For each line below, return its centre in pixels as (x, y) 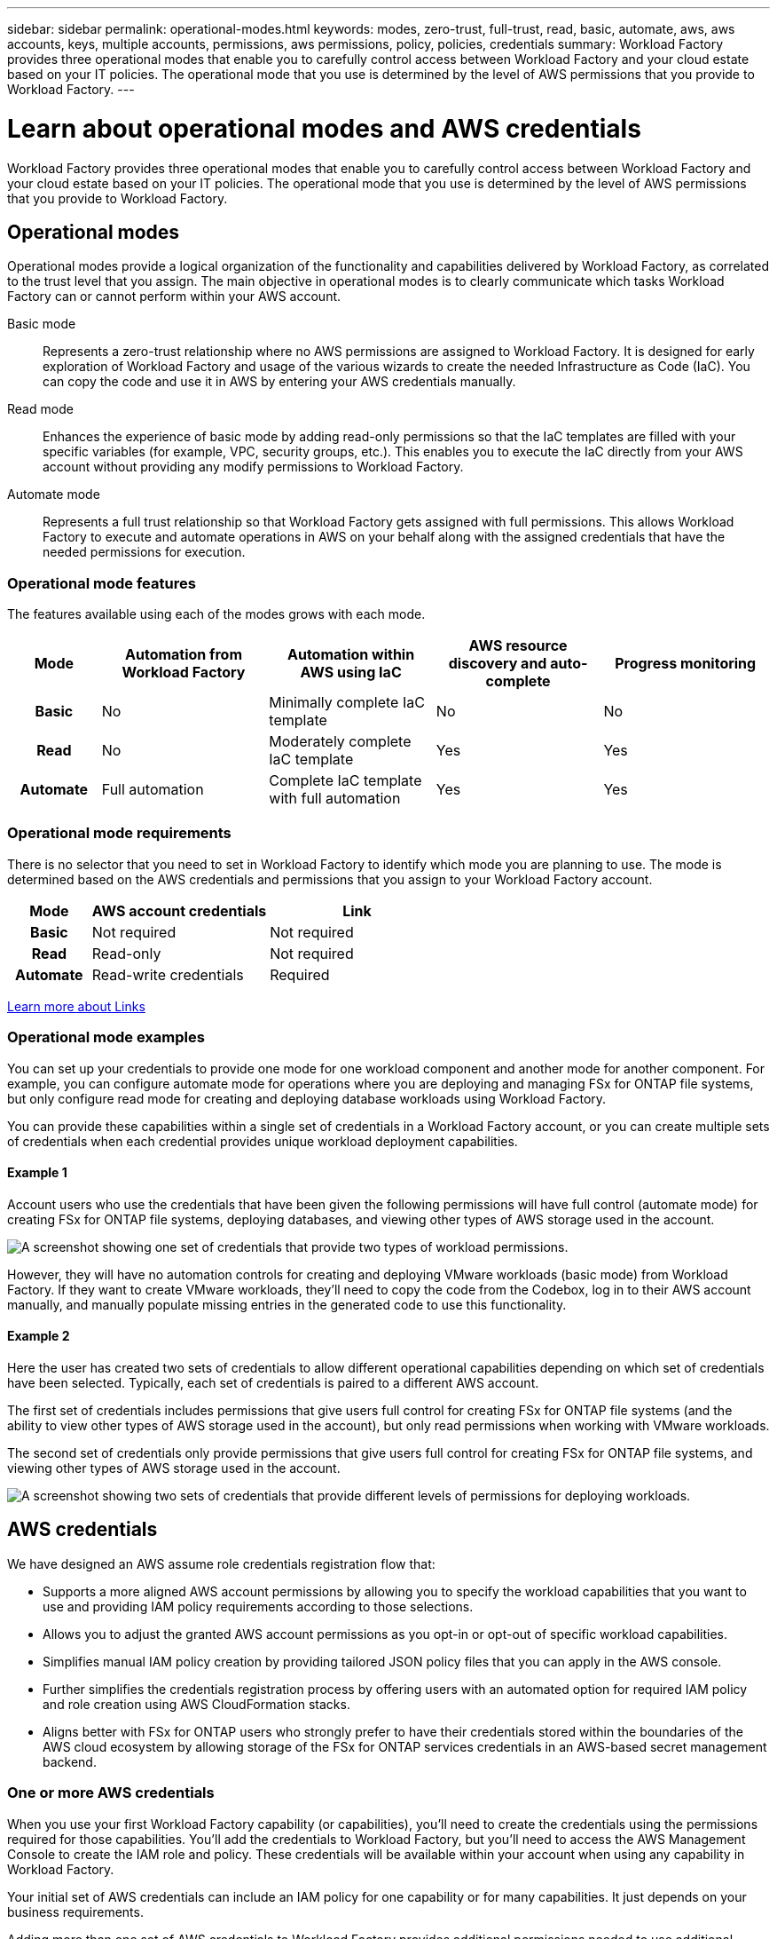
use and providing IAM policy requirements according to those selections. (258, 1606)
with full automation (335, 799)
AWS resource (518, 646)
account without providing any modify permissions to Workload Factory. (253, 467)
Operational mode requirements (119, 833)
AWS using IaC (351, 673)
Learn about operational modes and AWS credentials (324, 128)
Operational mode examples (106, 1037)
